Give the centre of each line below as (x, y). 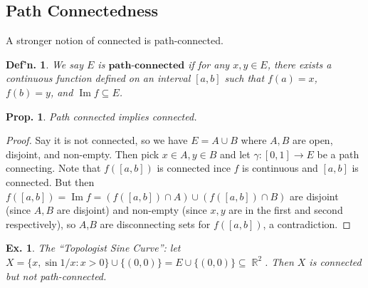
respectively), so (41, 223)
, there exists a (299, 64)
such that (245, 78)
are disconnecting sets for (155, 223)
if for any (209, 64)
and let (235, 154)
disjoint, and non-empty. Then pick (83, 154)
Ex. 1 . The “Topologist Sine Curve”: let (93, 248)
